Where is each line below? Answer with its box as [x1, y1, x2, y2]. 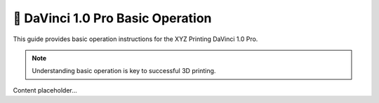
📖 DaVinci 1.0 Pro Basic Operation [13, 10, 212, 26]
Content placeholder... [13, 86, 77, 94]
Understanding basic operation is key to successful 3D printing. [32, 67, 216, 75]
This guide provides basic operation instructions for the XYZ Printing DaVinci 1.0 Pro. [13, 35, 258, 43]
